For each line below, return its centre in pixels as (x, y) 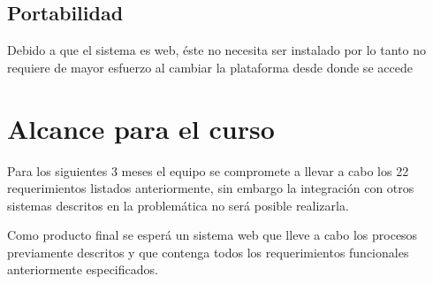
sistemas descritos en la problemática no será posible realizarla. (178, 205)
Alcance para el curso (141, 128)
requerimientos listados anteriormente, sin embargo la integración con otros (211, 188)
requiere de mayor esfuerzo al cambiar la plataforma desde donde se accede (210, 67)
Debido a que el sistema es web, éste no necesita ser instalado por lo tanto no (217, 50)
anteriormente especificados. (83, 269)
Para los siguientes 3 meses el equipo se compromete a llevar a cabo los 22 (208, 170)
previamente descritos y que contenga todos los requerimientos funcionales (208, 252)
